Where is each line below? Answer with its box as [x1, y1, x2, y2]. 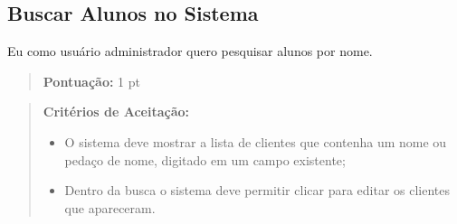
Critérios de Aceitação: [43, 102, 190, 121]
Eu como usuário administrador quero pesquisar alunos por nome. [7, 42, 373, 61]
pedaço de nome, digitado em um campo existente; [64, 150, 346, 169]
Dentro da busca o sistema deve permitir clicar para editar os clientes [64, 181, 451, 200]
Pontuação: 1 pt [43, 71, 140, 90]
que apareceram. [64, 198, 156, 217]
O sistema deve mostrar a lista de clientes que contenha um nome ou [64, 132, 447, 151]
